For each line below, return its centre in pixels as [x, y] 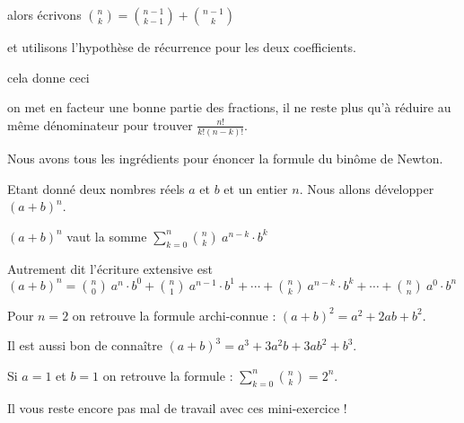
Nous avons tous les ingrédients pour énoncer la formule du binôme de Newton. [225, 159]
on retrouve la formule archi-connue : [174, 315]
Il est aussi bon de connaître [85, 345]
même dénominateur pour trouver [100, 124]
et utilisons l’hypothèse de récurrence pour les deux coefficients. [182, 47]
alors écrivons [44, 14]
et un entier [256, 188]
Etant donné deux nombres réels [96, 188]
